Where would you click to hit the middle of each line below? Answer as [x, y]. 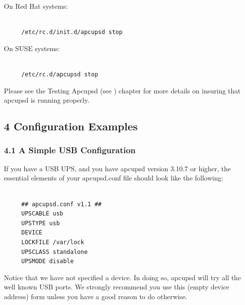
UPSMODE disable [47, 261]
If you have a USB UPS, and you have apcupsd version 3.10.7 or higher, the [117, 168]
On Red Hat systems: [36, 6]
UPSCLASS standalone [54, 252]
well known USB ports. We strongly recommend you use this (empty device [117, 287]
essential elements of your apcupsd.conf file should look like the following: [114, 178]
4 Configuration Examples [71, 126]
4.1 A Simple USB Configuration [70, 150]
